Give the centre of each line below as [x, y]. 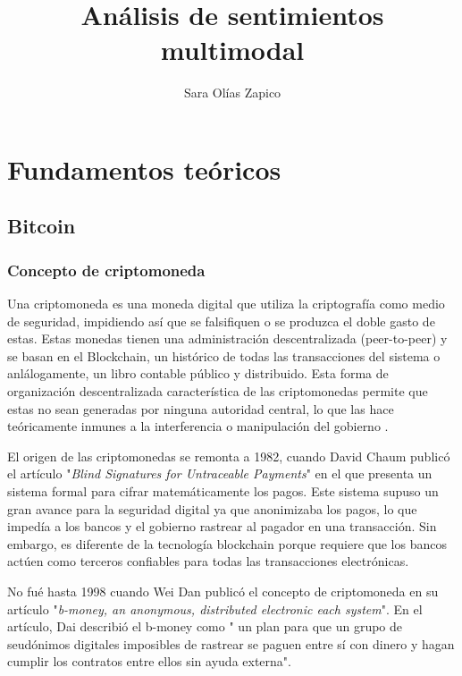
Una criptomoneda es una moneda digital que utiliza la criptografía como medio [226, 304]
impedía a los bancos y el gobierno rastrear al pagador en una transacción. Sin [222, 526]
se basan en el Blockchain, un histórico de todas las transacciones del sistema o [224, 355]
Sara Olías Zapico [232, 93]
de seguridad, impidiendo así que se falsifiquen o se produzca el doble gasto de [221, 321]
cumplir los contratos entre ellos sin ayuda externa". [149, 661]
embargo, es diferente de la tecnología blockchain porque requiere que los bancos [227, 543]
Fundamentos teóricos [144, 169]
